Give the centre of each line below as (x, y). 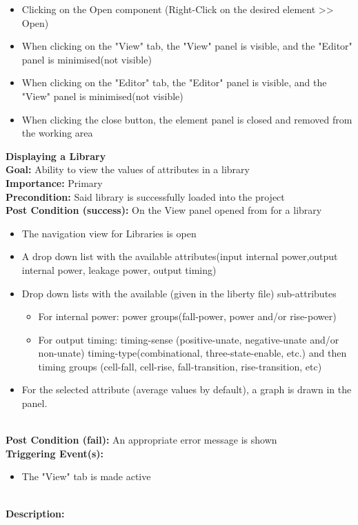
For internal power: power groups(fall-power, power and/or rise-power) (187, 316)
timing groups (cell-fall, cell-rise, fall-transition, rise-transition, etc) (180, 366)
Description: (35, 513)
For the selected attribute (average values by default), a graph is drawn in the (187, 389)
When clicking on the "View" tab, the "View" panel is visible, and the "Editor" (187, 46)
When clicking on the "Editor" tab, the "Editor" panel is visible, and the (174, 82)
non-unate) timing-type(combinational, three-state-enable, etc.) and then (192, 353)
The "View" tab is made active (86, 476)
